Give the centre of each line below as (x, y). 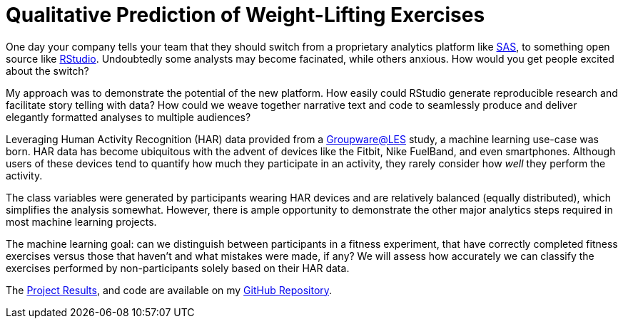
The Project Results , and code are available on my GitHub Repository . (169, 290)
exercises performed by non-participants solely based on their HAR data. (178, 268)
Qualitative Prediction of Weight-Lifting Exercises (245, 15)
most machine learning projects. (81, 221)
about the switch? (47, 70)
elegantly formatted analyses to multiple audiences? (128, 117)
